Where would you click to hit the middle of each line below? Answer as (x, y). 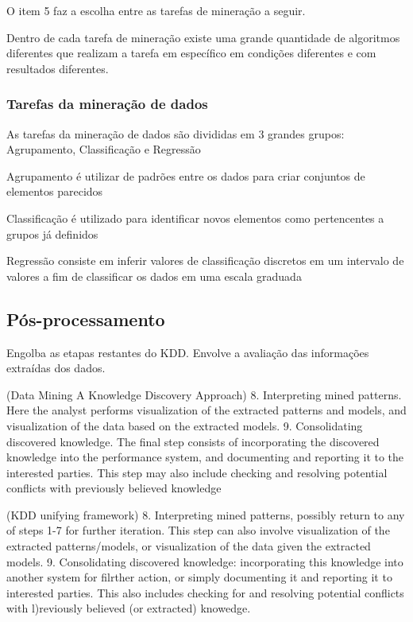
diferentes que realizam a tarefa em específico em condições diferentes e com (191, 53)
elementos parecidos (55, 191)
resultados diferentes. (58, 68)
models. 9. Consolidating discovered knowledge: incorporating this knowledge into (205, 561)
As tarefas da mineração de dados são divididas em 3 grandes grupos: (176, 133)
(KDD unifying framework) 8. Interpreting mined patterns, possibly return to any (206, 514)
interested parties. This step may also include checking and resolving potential (197, 472)
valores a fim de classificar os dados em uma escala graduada (154, 276)
